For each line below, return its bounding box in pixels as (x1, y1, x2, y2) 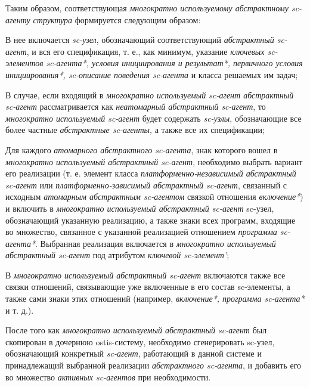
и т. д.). (5, 304, 34, 316)
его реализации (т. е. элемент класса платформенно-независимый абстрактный (5, 167, 296, 179)
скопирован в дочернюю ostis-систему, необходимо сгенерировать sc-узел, (5, 335, 275, 348)
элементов (5, 57, 44, 69)
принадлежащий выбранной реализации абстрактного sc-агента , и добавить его (5, 359, 302, 371)
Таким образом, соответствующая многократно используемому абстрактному (5, 2, 289, 14)
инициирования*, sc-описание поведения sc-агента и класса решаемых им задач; (5, 68, 298, 81)
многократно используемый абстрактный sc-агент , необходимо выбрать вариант (5, 155, 303, 168)
